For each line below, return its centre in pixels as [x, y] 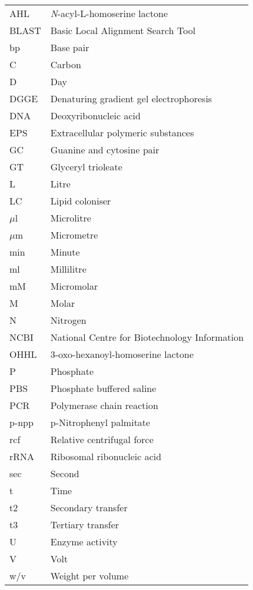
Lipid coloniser [81, 201]
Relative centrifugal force [102, 439]
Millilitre [68, 269]
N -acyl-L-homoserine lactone [109, 13]
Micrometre [74, 235]
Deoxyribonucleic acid [95, 115]
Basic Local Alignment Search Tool [123, 30]
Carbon [66, 64]
